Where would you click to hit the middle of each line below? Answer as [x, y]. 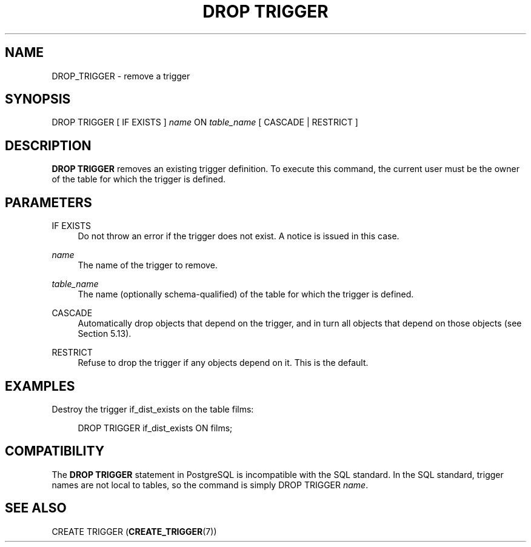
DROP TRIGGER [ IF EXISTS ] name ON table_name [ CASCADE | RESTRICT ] [205, 122]
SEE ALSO [36, 508]
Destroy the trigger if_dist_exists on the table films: [153, 409]
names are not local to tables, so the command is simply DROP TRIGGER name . [210, 485]
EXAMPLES [40, 386]
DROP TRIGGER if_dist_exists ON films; [155, 428]
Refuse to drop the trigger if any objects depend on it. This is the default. [223, 363]
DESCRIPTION [48, 145]
